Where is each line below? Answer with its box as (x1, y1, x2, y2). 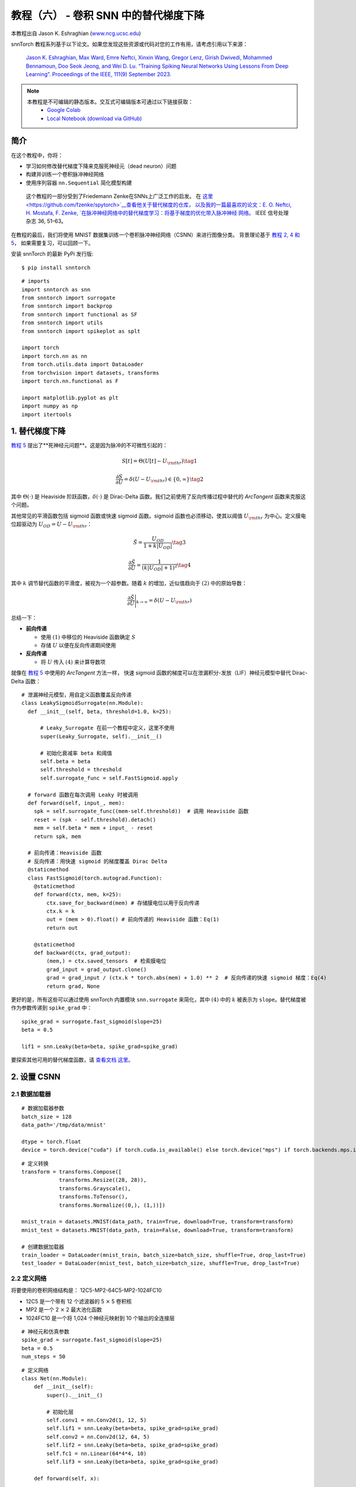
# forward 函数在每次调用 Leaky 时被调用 (27, 791, 139, 798)
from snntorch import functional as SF (21, 311, 138, 318)
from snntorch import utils (21, 319, 103, 327)
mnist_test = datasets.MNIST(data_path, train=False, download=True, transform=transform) (21, 1226, 294, 1234)
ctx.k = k (46, 908, 75, 915)
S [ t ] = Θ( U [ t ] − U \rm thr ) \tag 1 (122, 457, 198, 466)
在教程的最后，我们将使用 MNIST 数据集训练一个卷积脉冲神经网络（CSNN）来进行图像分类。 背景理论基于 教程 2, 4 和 (11, 231, 300, 238)
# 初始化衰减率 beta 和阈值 (40, 749, 113, 757)
